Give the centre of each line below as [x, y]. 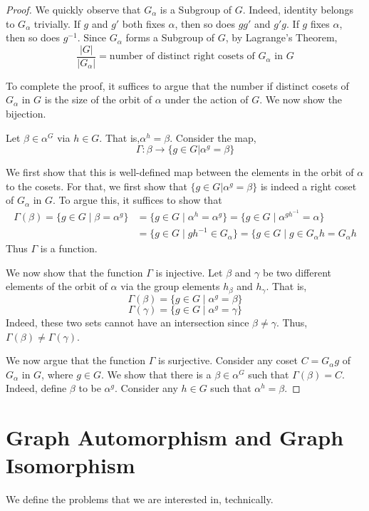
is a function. [69, 248]
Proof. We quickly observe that [73, 9]
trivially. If [57, 23]
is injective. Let [189, 272]
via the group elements [170, 286]
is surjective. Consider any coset [228, 360]
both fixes [144, 23]
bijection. [26, 114]
